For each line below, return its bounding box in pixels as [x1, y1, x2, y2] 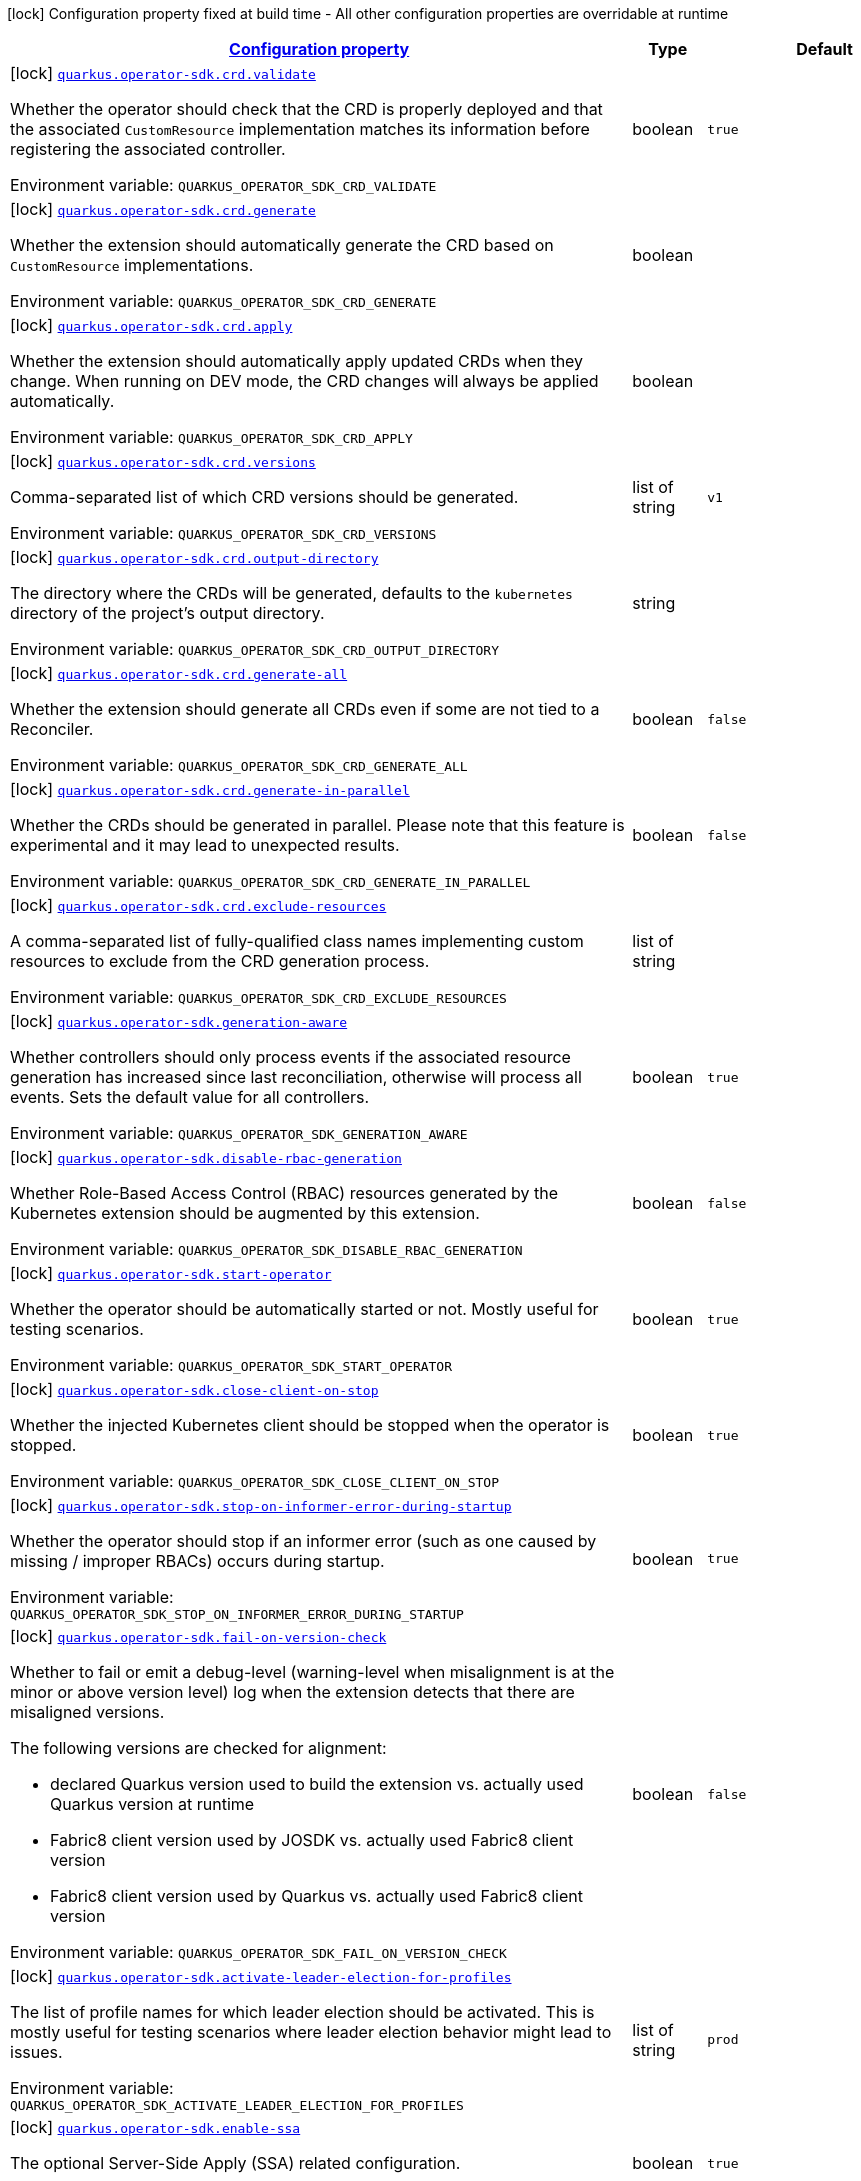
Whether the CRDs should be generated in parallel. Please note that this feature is [10, 815, 625, 835]
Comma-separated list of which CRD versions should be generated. [10, 487, 519, 507]
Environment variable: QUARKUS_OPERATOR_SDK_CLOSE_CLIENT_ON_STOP [10, 1471, 499, 1491]
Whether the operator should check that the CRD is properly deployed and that [10, 99, 603, 119]
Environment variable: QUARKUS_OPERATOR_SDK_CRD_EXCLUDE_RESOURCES [10, 987, 507, 1007]
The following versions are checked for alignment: [10, 1738, 387, 1758]
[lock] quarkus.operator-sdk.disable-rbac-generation [10, 1147, 402, 1167]
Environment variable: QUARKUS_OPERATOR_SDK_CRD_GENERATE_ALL [10, 755, 468, 775]
